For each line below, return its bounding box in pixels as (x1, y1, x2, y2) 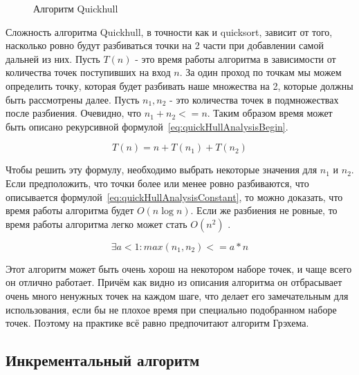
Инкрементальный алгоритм (6, 349, 200, 371)
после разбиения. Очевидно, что (6, 106, 142, 120)
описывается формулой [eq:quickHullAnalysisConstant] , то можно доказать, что (6, 189, 343, 204)
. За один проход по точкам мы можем (179, 65, 342, 79)
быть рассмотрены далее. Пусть (6, 92, 140, 106)
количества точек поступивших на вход (6, 65, 171, 79)
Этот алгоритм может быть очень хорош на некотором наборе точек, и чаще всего (6, 261, 352, 276)
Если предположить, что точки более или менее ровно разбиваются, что (6, 175, 309, 190)
